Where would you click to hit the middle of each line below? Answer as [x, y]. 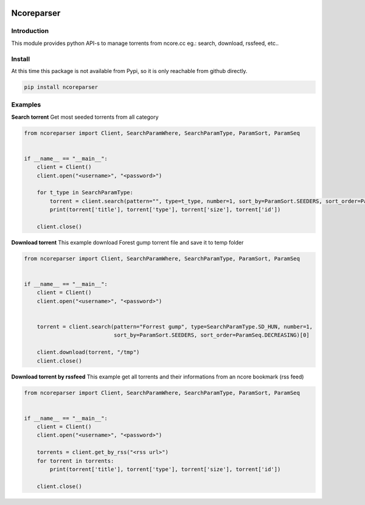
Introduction [30, 31]
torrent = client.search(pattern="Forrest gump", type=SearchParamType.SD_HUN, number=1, [175, 326]
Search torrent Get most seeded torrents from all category [85, 117]
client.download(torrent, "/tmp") [88, 352]
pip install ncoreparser [61, 87]
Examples [26, 105]
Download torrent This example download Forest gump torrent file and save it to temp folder [127, 242]
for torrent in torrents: [75, 461]
